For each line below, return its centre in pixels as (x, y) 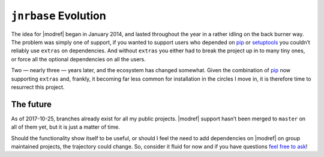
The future (31, 104)
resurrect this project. (38, 87)
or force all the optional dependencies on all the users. (79, 59)
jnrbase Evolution (58, 16)
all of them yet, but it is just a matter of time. (65, 127)
